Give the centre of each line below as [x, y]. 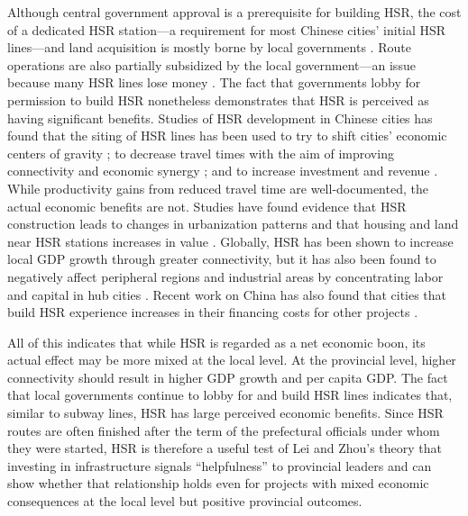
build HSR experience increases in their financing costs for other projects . [213, 312]
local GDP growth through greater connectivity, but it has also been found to [222, 259]
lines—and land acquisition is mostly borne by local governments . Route [209, 47]
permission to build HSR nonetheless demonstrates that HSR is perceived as [218, 100]
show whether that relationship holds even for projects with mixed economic [218, 483]
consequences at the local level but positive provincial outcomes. [185, 501]
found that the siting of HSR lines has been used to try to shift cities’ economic [227, 136]
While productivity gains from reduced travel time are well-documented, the [218, 188]
